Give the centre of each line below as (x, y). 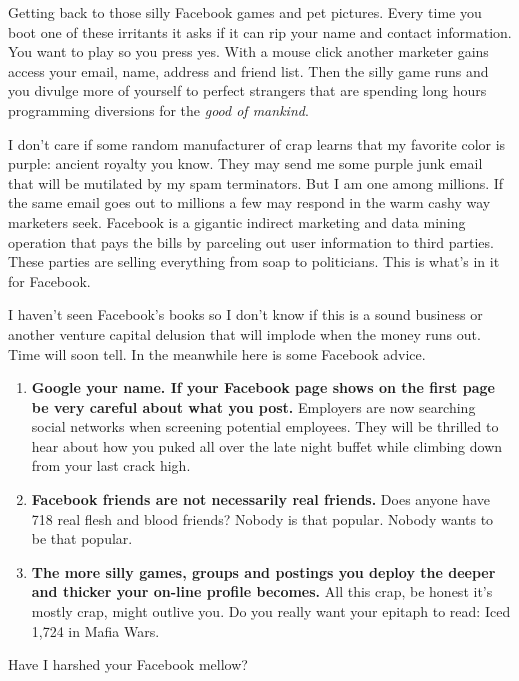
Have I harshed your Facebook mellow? (128, 664)
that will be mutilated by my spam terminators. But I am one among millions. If (256, 182)
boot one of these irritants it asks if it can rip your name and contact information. (260, 31)
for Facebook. (49, 280)
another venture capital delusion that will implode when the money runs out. (244, 333)
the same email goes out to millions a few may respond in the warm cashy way (249, 202)
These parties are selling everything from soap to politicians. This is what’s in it (254, 261)
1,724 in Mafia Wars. (95, 630)
